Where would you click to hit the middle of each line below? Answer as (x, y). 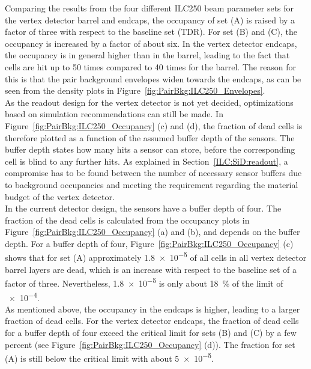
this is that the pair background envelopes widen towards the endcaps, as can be (153, 78)
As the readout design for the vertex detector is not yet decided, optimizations (149, 102)
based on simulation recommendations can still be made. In (114, 114)
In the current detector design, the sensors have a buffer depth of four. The (143, 208)
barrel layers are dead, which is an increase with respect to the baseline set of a (151, 269)
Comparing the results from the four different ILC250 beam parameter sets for (149, 8)
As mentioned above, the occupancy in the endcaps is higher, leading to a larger (152, 309)
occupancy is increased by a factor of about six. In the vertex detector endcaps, (151, 43)
